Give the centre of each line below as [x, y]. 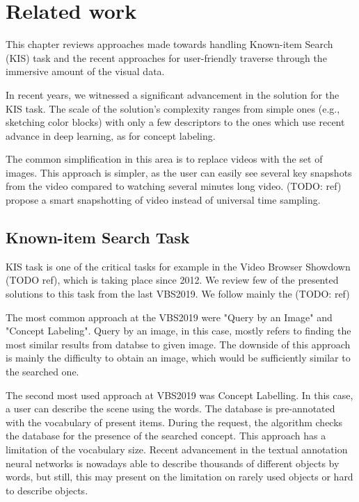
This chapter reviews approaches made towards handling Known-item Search [169, 44]
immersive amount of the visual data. [85, 71]
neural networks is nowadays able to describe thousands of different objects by [173, 463]
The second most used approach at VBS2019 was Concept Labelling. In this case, [179, 395]
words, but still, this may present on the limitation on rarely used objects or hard [179, 477]
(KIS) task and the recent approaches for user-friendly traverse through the [166, 57]
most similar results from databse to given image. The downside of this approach [178, 344]
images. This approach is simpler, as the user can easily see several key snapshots [179, 172]
